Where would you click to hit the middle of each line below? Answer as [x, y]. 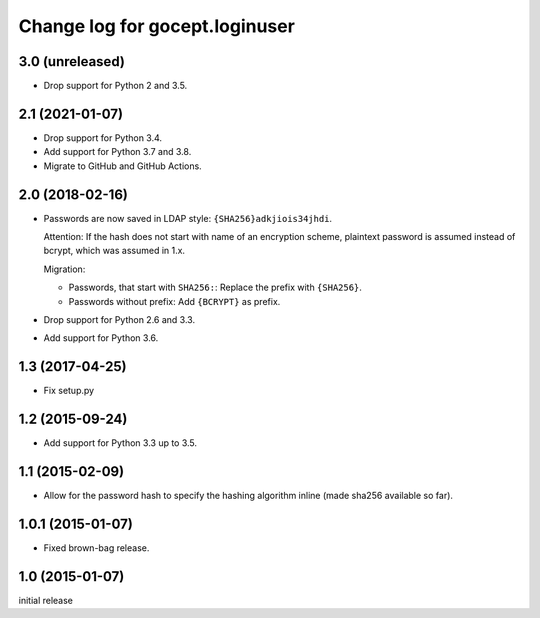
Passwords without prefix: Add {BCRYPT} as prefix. [174, 301]
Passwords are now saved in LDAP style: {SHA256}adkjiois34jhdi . [188, 218]
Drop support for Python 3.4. [103, 137]
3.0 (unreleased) [71, 61]
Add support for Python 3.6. [101, 338]
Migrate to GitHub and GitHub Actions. [122, 166]
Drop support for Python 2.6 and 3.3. [119, 319]
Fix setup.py [69, 391]
